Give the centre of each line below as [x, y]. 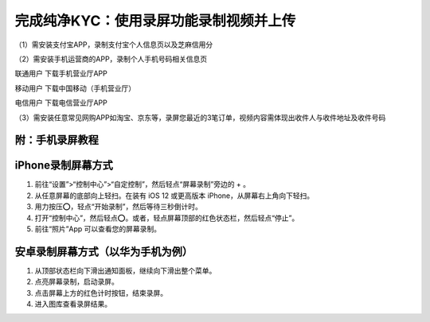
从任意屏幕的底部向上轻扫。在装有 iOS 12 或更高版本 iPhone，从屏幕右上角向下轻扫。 [174, 196]
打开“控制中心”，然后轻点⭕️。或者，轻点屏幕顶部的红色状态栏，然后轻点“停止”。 [167, 218]
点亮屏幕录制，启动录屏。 [76, 281]
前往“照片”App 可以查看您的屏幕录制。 [98, 229]
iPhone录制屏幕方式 [64, 166]
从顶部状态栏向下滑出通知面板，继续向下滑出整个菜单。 [125, 270]
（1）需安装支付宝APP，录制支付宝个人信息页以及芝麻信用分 [114, 45]
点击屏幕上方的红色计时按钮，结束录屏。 [101, 293]
